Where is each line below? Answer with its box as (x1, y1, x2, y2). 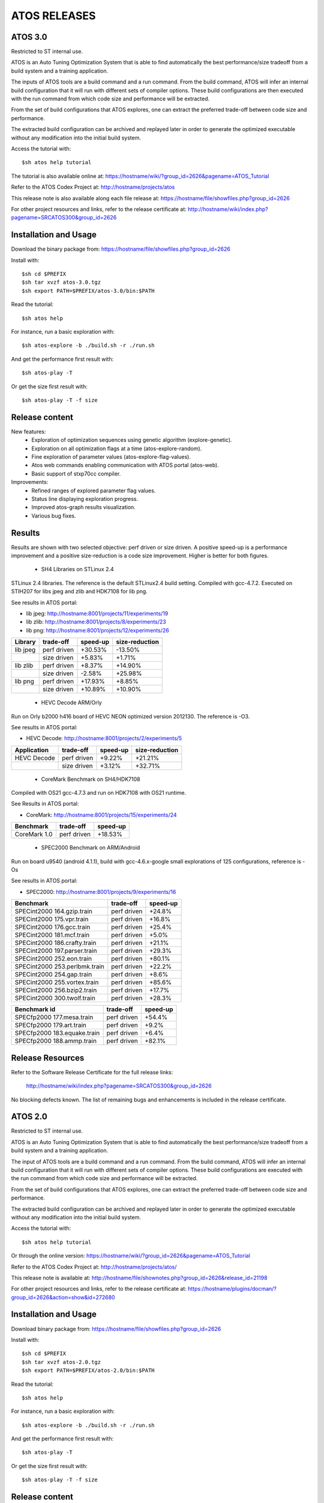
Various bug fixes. (31, 512, 76, 519)
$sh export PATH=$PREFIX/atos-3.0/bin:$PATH (22, 287, 155, 294)
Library (14, 638, 36, 646)
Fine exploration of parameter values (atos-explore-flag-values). (31, 453, 191, 460)
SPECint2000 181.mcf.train (14, 931, 90, 939)
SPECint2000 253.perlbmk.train (14, 963, 105, 971)
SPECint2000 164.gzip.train (14, 907, 92, 916)
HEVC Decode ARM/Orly (41, 699, 102, 706)
